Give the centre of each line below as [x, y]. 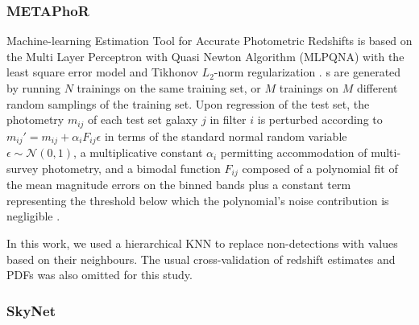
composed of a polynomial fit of [320, 168]
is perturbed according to [320, 119]
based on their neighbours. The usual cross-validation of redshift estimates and [201, 259]
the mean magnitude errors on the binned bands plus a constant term [179, 185]
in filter [228, 119]
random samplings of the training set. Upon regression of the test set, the [188, 103]
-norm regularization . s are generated [307, 72]
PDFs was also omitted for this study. [100, 275]
